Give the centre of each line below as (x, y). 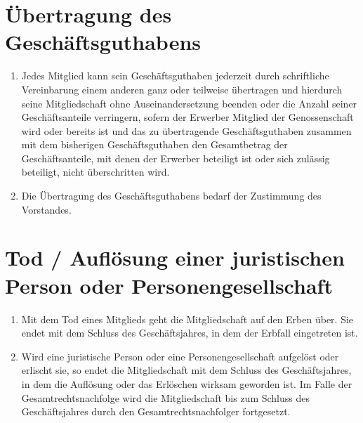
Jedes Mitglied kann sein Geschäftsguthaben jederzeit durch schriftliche (175, 76)
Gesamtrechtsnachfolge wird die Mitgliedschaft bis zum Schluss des (165, 397)
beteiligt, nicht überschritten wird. (95, 172)
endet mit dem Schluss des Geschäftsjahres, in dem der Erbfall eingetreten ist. (190, 333)
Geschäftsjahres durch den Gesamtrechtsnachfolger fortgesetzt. (156, 411)
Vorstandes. (46, 209)
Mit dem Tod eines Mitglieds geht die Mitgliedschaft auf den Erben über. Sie (187, 319)
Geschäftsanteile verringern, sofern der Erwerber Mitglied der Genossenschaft (187, 117)
